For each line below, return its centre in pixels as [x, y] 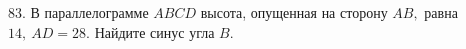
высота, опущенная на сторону [294, 12]
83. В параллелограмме [78, 12]
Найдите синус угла [154, 31]
